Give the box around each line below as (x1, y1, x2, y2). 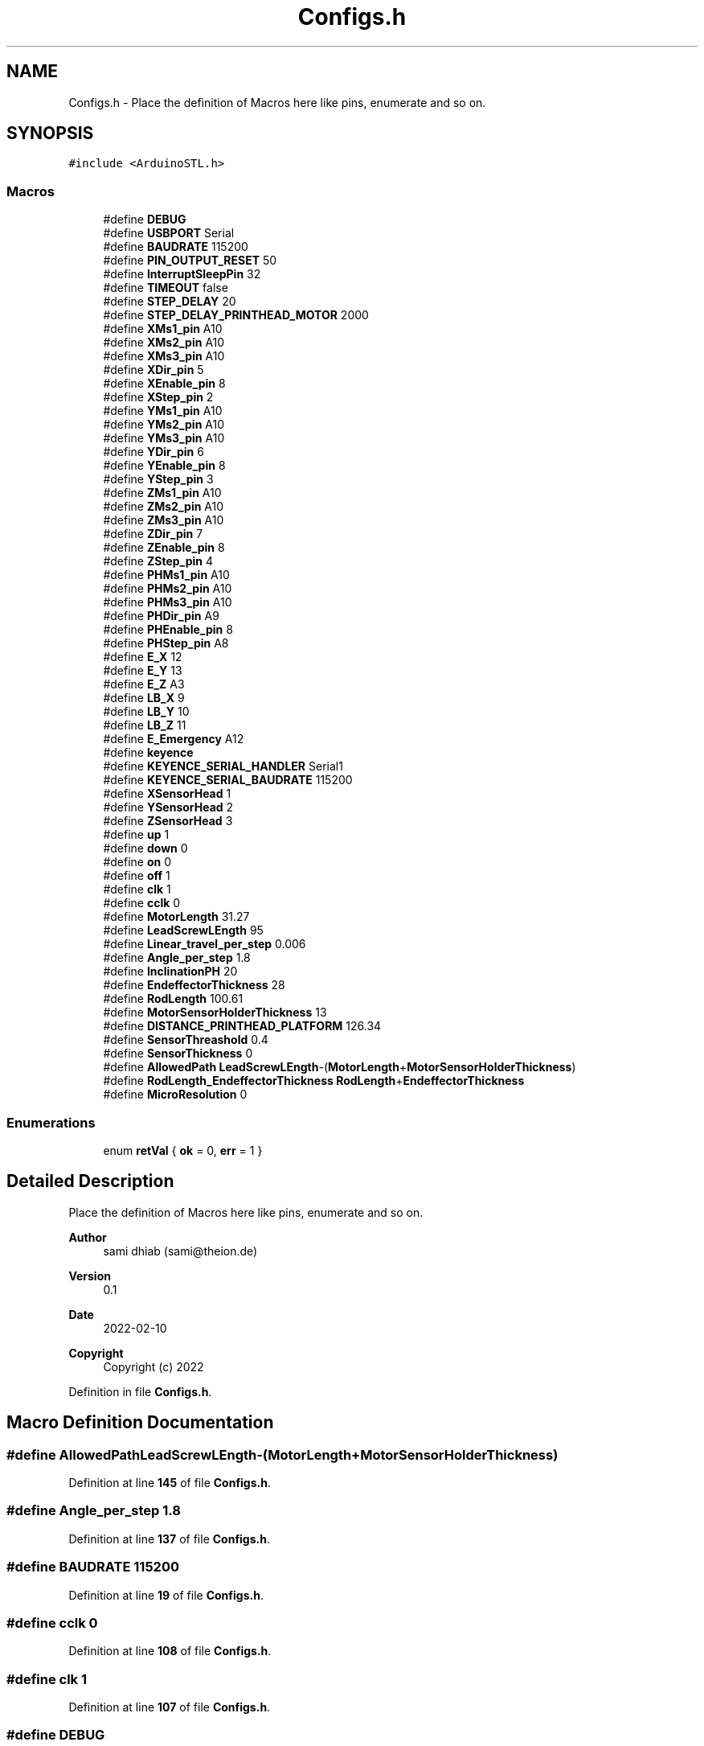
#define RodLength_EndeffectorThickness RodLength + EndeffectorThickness (103, 1074, 525, 1088)
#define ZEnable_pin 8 (103, 540, 225, 555)
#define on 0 (103, 855, 172, 869)
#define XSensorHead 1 (103, 787, 231, 801)
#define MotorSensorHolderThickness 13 (103, 1005, 327, 1020)
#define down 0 (103, 841, 188, 856)
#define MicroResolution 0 (103, 1087, 248, 1102)
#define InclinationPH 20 (103, 964, 238, 979)
